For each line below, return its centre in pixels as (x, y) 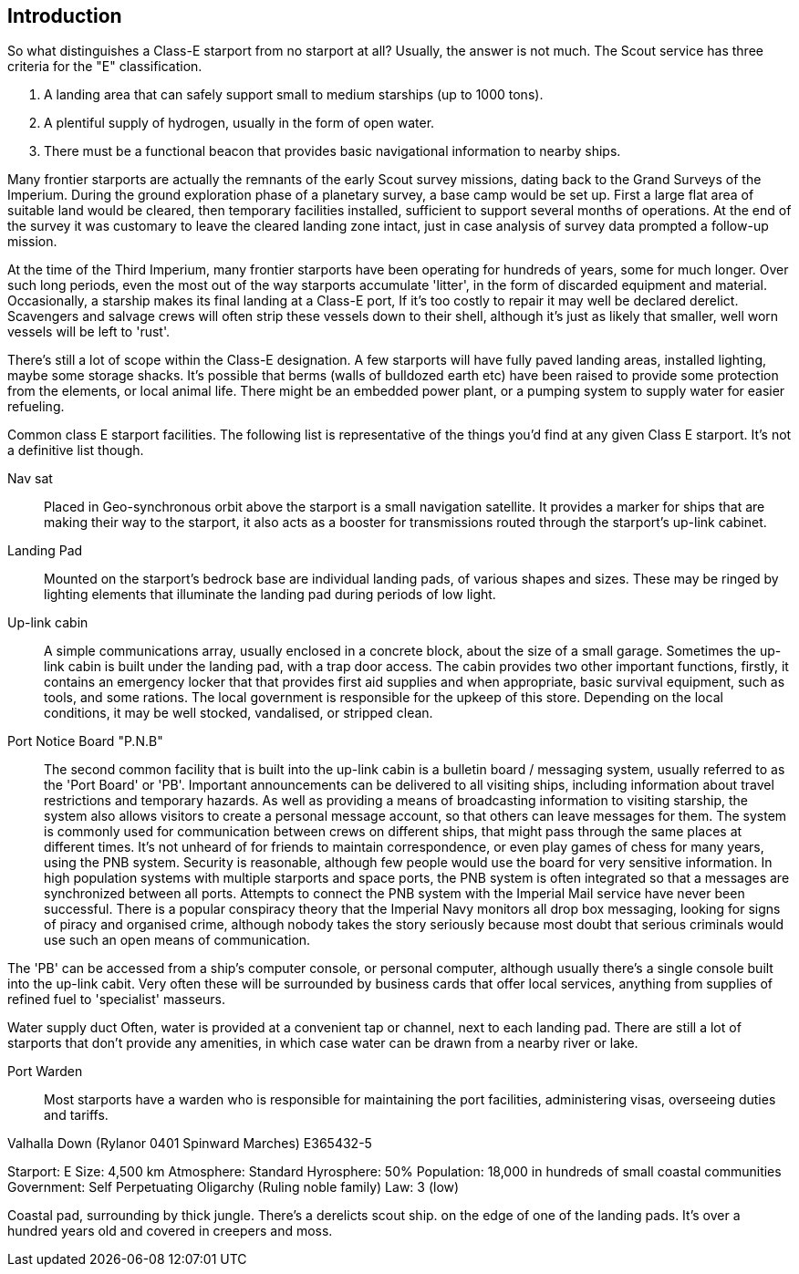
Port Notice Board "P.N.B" (85, 741)
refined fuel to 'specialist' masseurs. (116, 1000)
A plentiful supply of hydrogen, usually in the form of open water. (239, 123)
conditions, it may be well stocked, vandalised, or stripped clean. (239, 713)
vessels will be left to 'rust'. (89, 332)
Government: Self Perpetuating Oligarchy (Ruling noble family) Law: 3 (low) (233, 1187)
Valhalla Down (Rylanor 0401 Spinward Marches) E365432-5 (190, 1144)
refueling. (36, 407)
